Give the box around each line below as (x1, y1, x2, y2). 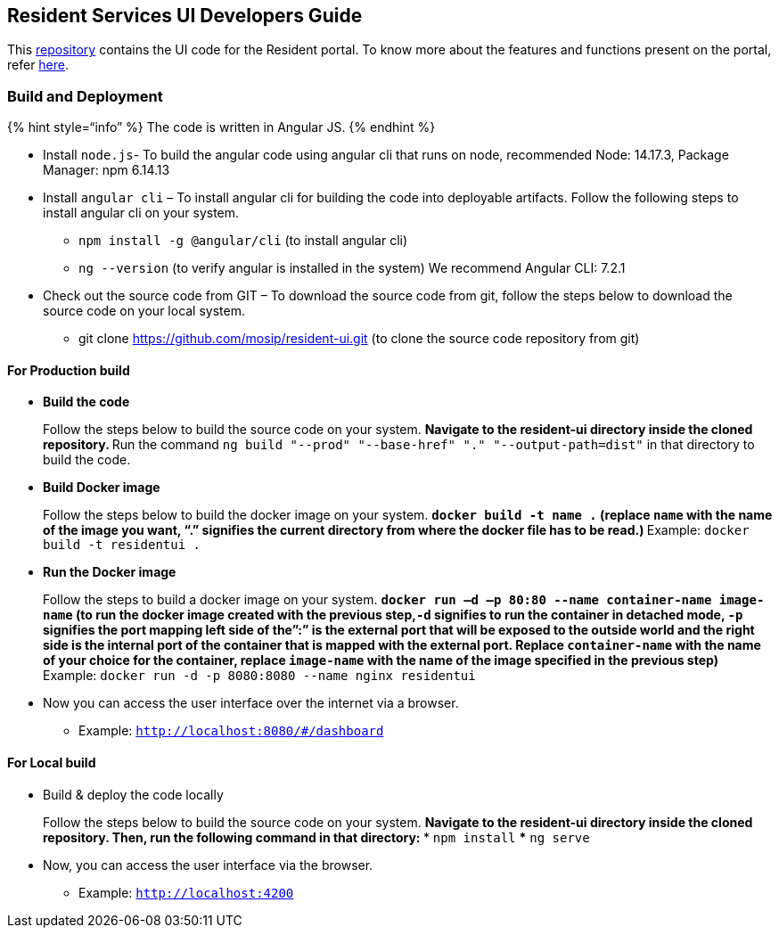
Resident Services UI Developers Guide (7, 4, 363, 27)
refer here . (7, 57, 70, 73)
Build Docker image (43, 480, 160, 496)
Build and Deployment (7, 86, 163, 105)
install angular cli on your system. (43, 205, 240, 221)
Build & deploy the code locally (43, 786, 224, 802)
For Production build (7, 362, 130, 378)
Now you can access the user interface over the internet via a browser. (43, 695, 459, 711)
